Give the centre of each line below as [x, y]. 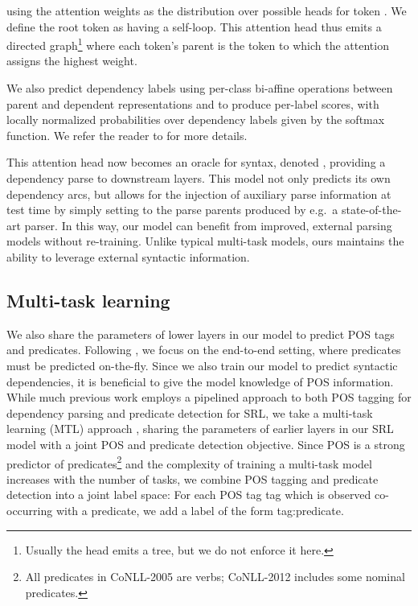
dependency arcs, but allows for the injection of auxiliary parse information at [199, 194]
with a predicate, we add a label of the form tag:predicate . [200, 510]
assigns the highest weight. [72, 61]
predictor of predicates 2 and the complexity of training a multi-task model [189, 462]
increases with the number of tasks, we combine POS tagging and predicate [193, 478]
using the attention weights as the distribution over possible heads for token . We [207, 10]
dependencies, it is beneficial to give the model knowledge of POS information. [200, 381]
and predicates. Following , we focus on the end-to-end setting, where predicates [204, 350]
